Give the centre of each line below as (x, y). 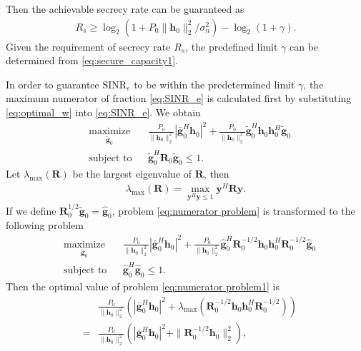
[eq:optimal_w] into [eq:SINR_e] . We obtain (103, 112)
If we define (31, 210)
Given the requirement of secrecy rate (88, 46)
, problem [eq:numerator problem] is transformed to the (233, 210)
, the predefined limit (232, 46)
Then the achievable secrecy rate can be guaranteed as (125, 9)
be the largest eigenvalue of (132, 174)
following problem (45, 225)
